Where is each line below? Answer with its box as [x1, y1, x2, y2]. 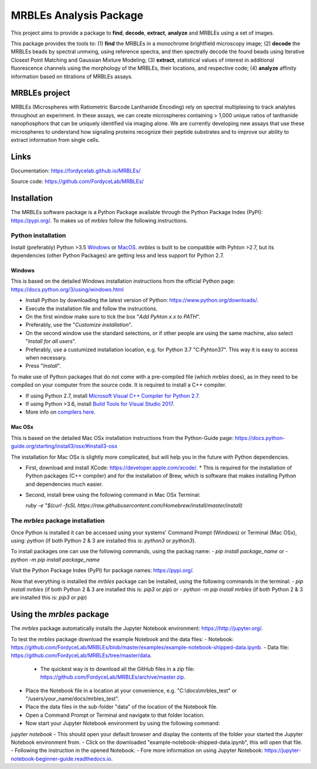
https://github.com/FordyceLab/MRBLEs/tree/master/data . [11, 652, 152, 659]
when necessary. [25, 354, 68, 361]
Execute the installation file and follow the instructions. [25, 305, 158, 312]
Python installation [11, 232, 66, 240]
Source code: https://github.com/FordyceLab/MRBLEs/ [11, 178, 144, 185]
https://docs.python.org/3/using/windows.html [11, 286, 124, 293]
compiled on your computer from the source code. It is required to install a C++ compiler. [11, 381, 227, 388]
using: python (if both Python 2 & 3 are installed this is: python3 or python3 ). [11, 537, 196, 544]
